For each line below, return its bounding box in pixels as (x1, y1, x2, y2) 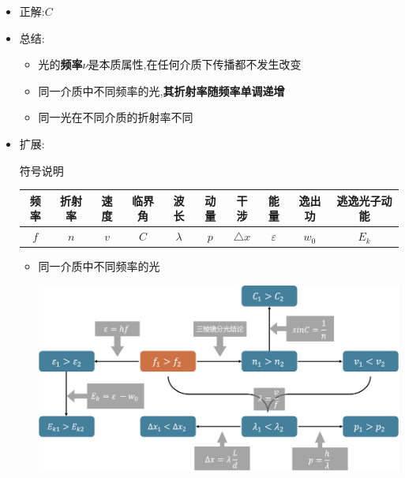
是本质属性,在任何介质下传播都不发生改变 (88, 56, 302, 73)
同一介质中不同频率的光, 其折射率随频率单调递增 (38, 82, 285, 99)
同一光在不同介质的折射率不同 (38, 109, 193, 125)
